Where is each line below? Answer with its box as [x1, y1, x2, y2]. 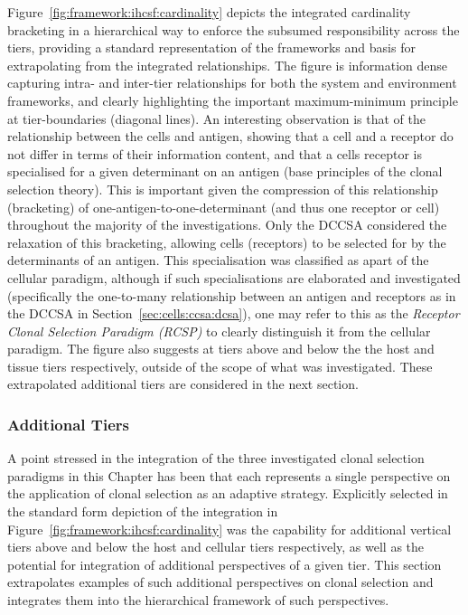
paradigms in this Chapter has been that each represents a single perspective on [7, 466, 451, 485]
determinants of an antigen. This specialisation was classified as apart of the [7, 251, 429, 270]
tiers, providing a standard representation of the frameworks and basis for [7, 38, 416, 57]
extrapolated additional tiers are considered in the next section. [7, 374, 359, 393]
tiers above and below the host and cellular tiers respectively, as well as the [7, 537, 425, 556]
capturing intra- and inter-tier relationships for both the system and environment [7, 73, 457, 92]
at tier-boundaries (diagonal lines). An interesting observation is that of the [7, 109, 426, 128]
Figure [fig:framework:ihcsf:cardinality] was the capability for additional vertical [7, 519, 452, 538]
